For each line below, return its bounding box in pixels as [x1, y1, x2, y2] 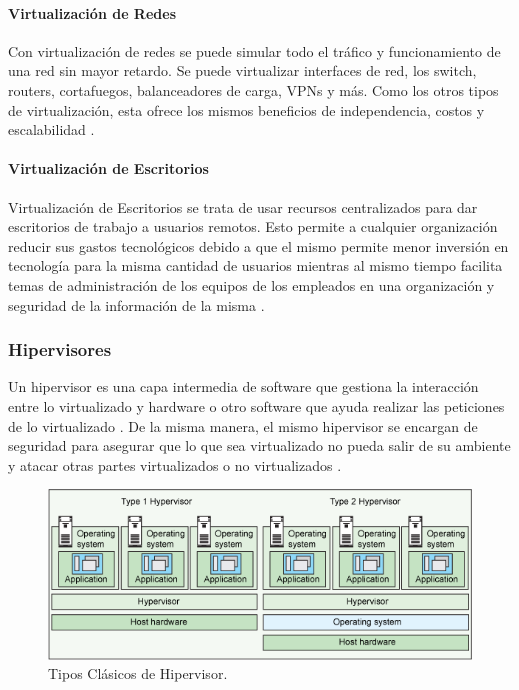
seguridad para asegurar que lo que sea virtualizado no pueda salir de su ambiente [8, 435, 511, 456]
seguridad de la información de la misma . [8, 294, 265, 315]
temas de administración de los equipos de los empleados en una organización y [8, 274, 495, 295]
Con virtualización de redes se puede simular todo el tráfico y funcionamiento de [8, 40, 501, 61]
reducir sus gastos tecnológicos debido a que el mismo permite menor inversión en [8, 235, 509, 256]
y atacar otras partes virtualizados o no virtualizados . [8, 454, 342, 475]
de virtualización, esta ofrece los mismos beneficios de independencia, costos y [8, 99, 485, 120]
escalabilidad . [8, 119, 95, 140]
